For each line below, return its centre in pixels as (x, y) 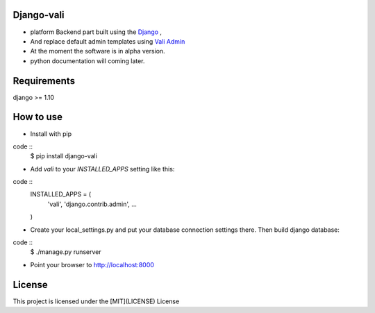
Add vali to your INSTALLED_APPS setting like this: (102, 169)
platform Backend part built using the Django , (96, 32)
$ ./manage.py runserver (66, 252)
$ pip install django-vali (64, 156)
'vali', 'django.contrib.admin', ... (92, 204)
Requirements (44, 81)
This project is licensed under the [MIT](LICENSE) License (96, 301)
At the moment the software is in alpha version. (98, 51)
